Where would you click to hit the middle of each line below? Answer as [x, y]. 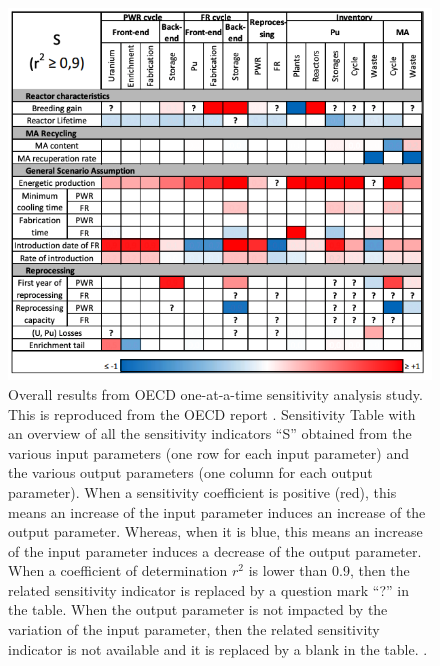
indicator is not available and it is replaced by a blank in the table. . [218, 648]
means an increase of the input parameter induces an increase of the [217, 511]
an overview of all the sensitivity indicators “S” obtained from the [210, 433]
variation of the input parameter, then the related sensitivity [194, 629]
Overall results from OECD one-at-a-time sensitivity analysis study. [215, 393]
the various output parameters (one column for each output [190, 472]
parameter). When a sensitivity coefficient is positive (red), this [202, 491]
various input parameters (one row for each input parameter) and [209, 452]
